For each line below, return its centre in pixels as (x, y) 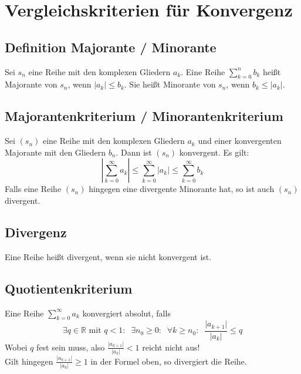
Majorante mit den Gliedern (55, 152)
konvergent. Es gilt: (214, 152)
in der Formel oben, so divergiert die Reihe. (169, 361)
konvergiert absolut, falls (126, 313)
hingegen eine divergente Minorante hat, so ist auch (182, 189)
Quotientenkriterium (69, 288)
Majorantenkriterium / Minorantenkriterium (144, 116)
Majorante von (31, 84)
